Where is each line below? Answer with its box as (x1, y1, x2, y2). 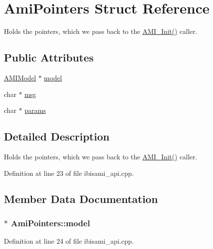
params (24, 105, 46, 115)
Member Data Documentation (4, 191, 158, 206)
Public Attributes (4, 50, 94, 65)
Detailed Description (4, 129, 110, 144)
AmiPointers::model (11, 217, 90, 229)
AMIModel (4, 72, 36, 82)
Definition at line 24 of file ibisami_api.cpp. (4, 236, 134, 246)
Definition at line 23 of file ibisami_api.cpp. (4, 168, 134, 178)
